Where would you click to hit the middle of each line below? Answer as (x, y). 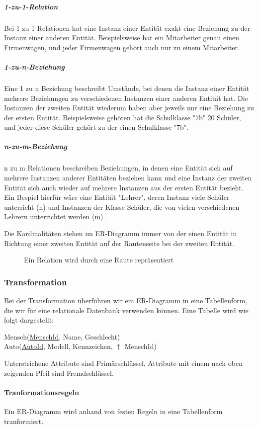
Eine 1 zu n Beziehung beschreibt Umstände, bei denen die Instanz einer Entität (127, 88)
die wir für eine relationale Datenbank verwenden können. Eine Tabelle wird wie (126, 310)
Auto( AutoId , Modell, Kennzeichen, (58, 346)
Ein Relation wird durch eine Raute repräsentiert (99, 260)
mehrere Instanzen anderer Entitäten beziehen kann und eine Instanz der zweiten (128, 178)
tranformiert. (24, 421)
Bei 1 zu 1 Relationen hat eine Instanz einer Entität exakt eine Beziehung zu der (127, 28)
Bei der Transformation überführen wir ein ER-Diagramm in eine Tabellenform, (126, 300)
